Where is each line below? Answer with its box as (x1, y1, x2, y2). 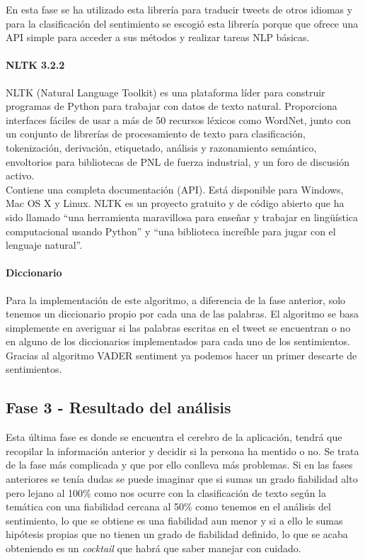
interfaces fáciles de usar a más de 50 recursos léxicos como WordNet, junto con (6, 112, 351, 127)
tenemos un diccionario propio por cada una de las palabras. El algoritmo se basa (6, 306, 359, 321)
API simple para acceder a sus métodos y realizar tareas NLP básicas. (6, 30, 310, 45)
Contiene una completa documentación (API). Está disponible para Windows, (6, 181, 344, 196)
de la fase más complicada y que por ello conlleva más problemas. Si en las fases (6, 457, 353, 472)
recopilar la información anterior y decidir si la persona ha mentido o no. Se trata (6, 443, 359, 458)
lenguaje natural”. (6, 237, 83, 252)
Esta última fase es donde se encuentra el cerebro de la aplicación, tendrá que (6, 430, 342, 444)
